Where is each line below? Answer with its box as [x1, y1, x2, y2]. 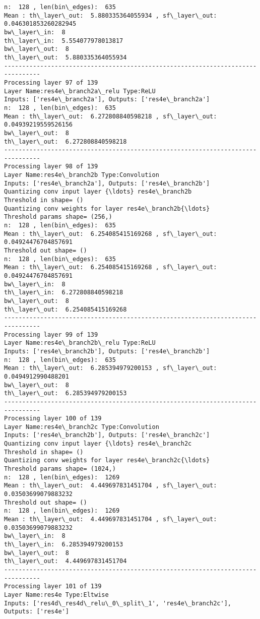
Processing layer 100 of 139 [4, 415, 102, 422]
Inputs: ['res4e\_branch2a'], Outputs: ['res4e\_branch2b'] [4, 179, 210, 187]
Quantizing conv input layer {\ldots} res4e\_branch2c [4, 440, 192, 448]
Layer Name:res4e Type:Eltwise [4, 591, 109, 598]
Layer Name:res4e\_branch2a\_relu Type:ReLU [4, 87, 156, 95]
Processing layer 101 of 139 [4, 583, 102, 590]
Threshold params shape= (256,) [4, 213, 112, 221]
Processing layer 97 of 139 [4, 79, 98, 86]
